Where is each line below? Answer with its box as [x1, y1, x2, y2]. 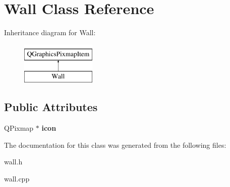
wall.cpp [4, 173, 30, 183]
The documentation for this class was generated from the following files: [4, 139, 226, 150]
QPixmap [4, 123, 34, 133]
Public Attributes [4, 99, 98, 115]
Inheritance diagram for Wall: [4, 27, 96, 38]
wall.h [4, 156, 23, 167]
